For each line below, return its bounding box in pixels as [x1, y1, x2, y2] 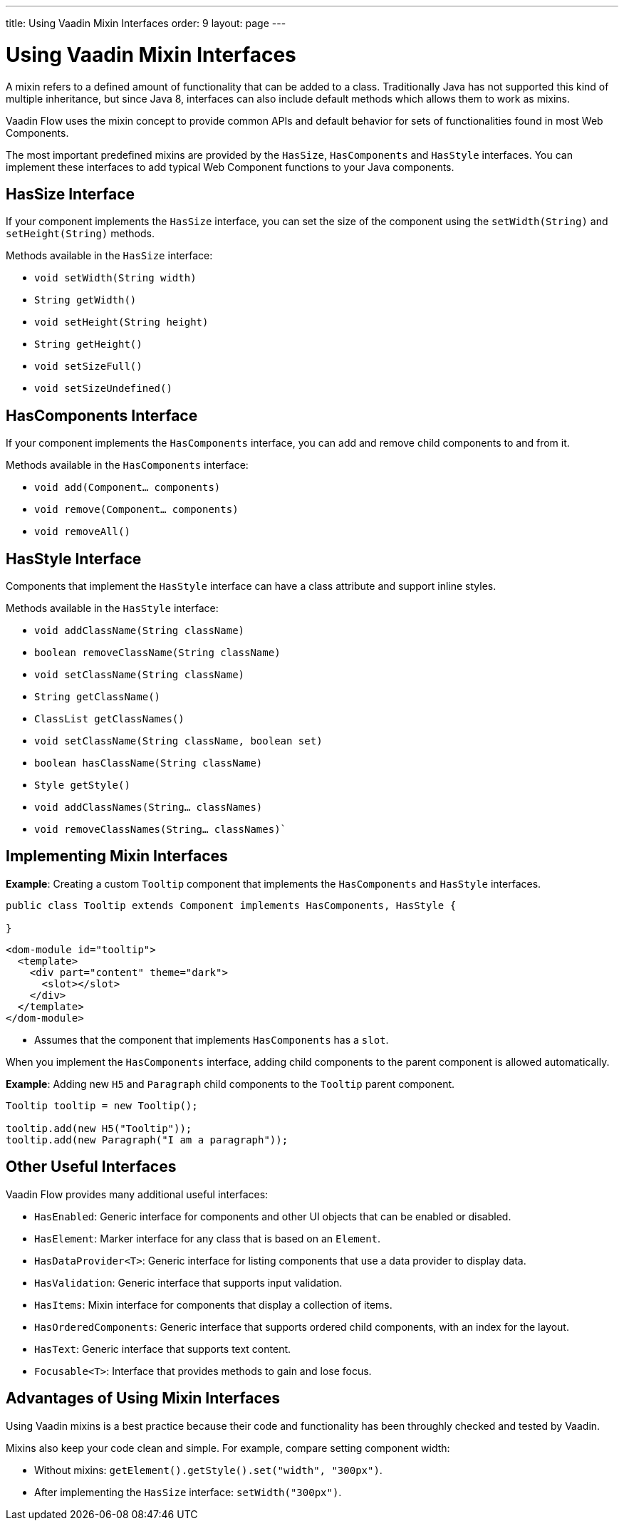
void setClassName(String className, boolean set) [34, 735, 323, 747]
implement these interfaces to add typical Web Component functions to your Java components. [6, 160, 454, 173]
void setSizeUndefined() [34, 383, 172, 395]
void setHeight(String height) [34, 316, 209, 328]
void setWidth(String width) [34, 272, 197, 284]
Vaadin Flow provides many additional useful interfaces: [6, 1188, 269, 1200]
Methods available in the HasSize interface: [6, 249, 213, 262]
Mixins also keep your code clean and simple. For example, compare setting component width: [6, 1441, 450, 1454]
